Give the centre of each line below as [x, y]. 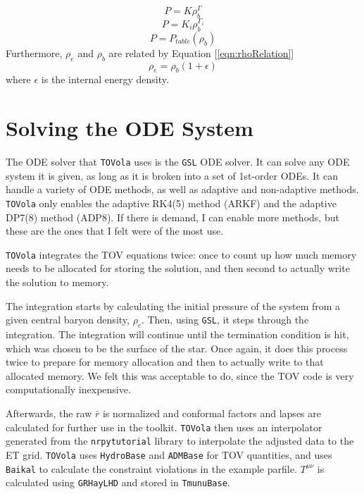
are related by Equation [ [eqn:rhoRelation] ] [201, 53]
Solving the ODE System [130, 128]
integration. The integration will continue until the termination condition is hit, [177, 334]
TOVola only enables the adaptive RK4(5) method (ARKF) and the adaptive [171, 203]
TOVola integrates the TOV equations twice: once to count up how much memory [181, 254]
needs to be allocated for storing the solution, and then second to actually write [178, 268]
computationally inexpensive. [68, 389]
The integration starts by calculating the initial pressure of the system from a [173, 305]
